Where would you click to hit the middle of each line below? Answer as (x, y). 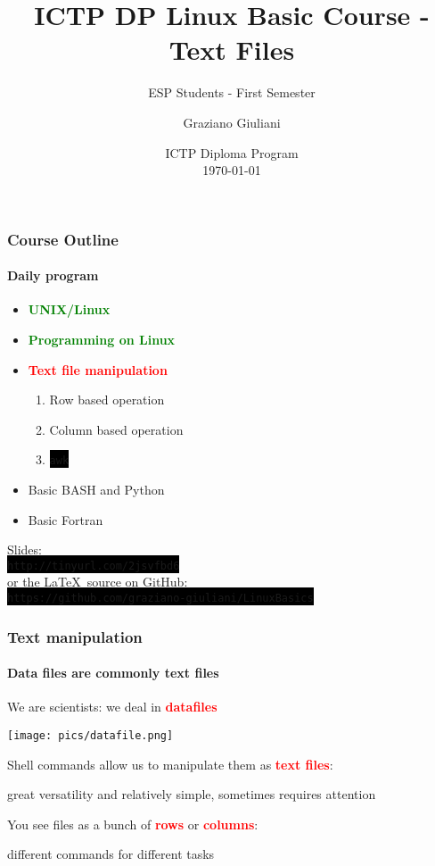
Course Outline (63, 239)
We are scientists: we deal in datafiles (112, 707)
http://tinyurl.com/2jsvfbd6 (94, 566)
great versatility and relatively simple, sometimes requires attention (192, 794)
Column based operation (116, 429)
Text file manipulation (98, 369)
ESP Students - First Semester (232, 92)
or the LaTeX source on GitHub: (98, 582)
